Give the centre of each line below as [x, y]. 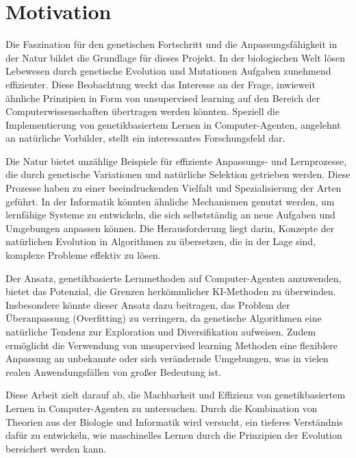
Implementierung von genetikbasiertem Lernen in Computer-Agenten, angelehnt [173, 124]
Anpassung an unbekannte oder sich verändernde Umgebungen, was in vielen [167, 358]
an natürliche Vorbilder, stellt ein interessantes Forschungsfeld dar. [145, 138]
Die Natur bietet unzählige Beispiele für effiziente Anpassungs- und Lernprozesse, [176, 161]
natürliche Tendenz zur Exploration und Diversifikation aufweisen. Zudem [161, 331]
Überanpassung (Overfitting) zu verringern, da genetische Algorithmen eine [164, 318]
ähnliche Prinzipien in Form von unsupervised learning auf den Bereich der [163, 98]
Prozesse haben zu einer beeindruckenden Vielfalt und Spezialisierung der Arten [174, 188]
